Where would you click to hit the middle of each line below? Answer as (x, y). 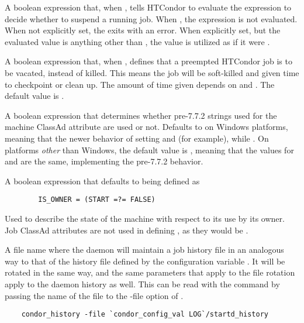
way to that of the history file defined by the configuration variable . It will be (145, 261)
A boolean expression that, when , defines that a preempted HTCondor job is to (148, 61)
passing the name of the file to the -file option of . (94, 295)
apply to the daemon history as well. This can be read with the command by (142, 284)
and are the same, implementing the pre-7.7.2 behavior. (104, 161)
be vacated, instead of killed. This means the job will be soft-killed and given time (152, 72)
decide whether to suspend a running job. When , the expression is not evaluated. (151, 18)
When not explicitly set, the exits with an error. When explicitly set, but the (143, 30)
